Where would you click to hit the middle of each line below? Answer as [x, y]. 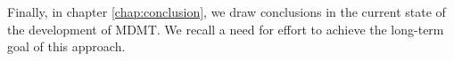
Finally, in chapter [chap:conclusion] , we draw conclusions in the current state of [227, 11]
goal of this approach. [66, 46]
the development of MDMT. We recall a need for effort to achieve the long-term [226, 29]
